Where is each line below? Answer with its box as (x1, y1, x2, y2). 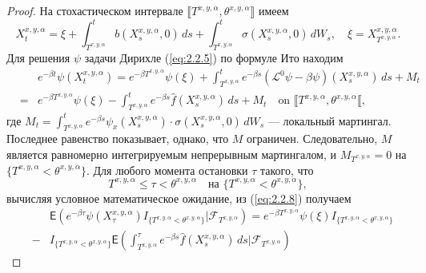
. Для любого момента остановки (86, 161, 248, 178)
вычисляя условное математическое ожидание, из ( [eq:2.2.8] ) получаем (6, 189, 352, 206)
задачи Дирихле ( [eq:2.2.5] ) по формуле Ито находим (84, 49, 344, 65)
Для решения (6, 49, 70, 65)
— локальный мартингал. (267, 112, 392, 129)
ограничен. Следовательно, (247, 130, 378, 147)
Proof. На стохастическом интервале (6, 2, 183, 18)
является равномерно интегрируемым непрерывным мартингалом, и (6, 146, 337, 163)
